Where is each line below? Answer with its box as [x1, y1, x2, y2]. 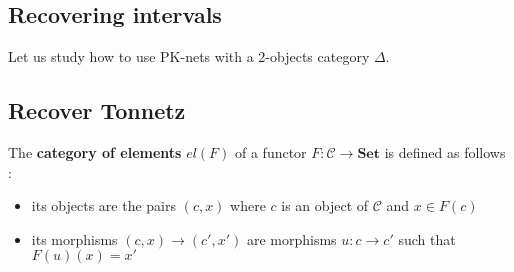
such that [398, 228, 456, 249]
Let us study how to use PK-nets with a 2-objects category [8, 46, 370, 67]
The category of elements [8, 142, 182, 162]
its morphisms [31, 228, 118, 249]
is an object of [281, 195, 369, 216]
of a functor [234, 142, 307, 162]
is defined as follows [384, 142, 506, 162]
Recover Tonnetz [8, 95, 186, 126]
